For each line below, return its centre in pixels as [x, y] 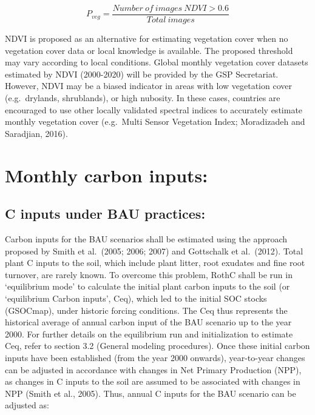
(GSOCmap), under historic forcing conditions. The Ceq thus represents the [146, 310]
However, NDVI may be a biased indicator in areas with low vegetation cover [148, 86]
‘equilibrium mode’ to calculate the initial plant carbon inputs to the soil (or [147, 286]
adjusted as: [27, 405]
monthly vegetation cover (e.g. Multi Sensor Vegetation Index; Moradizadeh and [155, 121]
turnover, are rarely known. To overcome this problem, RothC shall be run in [149, 274]
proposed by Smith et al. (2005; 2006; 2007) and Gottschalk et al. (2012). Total [154, 251]
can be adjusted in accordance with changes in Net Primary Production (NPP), [153, 369]
